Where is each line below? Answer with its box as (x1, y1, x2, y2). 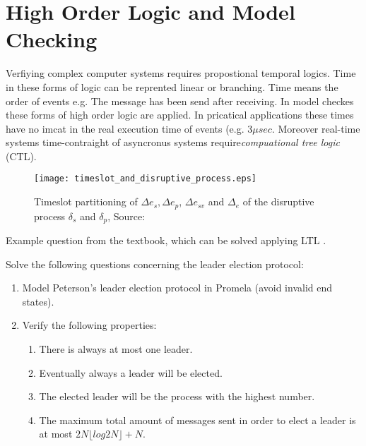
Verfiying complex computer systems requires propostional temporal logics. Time (6, 66, 356, 80)
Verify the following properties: (22, 318, 157, 332)
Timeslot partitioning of (34, 194, 138, 209)
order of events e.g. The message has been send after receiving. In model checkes (6, 93, 354, 108)
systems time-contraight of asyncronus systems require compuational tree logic (6, 135, 340, 150)
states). (22, 294, 54, 308)
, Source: (107, 208, 146, 223)
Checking (6, 25, 98, 54)
